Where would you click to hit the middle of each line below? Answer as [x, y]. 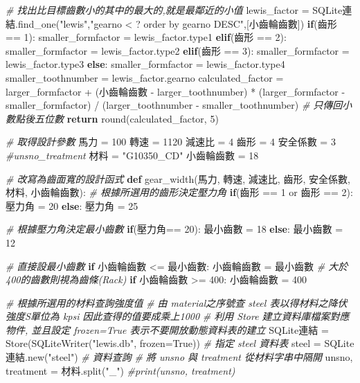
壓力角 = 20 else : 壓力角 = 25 [72, 205]
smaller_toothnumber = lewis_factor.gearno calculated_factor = [145, 77]
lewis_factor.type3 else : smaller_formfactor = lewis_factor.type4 [145, 64]
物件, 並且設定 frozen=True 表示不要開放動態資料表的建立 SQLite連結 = [167, 329]
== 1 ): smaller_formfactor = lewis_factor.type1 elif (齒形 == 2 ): [146, 37]
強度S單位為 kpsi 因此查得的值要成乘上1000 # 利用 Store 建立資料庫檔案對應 [178, 316]
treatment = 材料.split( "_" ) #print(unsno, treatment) [120, 370]
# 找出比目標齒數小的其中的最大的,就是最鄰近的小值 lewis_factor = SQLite [174, 10]
